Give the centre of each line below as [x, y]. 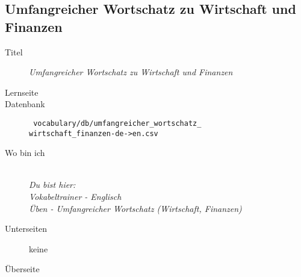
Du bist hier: [52, 185]
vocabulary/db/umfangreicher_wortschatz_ [117, 123]
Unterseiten [26, 229]
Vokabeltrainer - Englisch [75, 197]
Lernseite [22, 92]
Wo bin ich [25, 153]
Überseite [22, 269]
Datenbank [25, 104]
